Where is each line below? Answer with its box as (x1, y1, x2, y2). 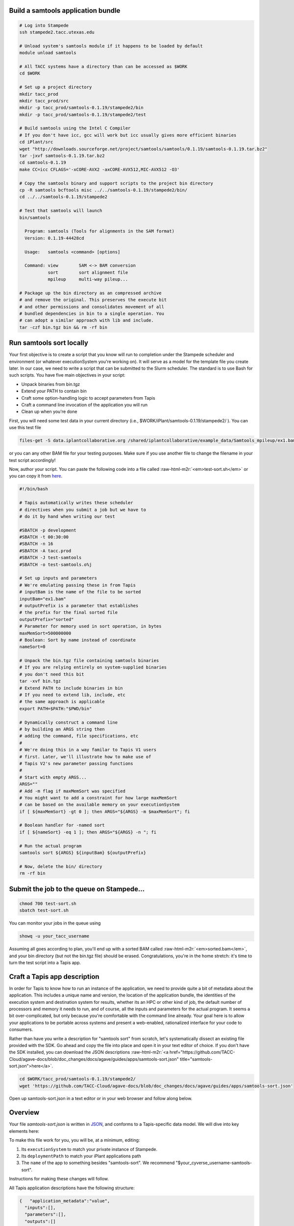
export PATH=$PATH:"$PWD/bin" (19, 706, 92, 711)
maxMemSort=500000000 (19, 630, 72, 636)
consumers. (9, 1026, 33, 1032)
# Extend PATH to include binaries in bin (19, 685, 123, 691)
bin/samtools (19, 215, 51, 220)
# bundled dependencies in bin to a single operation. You (19, 311, 164, 316)
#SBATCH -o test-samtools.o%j (19, 562, 92, 567)
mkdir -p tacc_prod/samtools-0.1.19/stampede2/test (19, 112, 147, 117)
